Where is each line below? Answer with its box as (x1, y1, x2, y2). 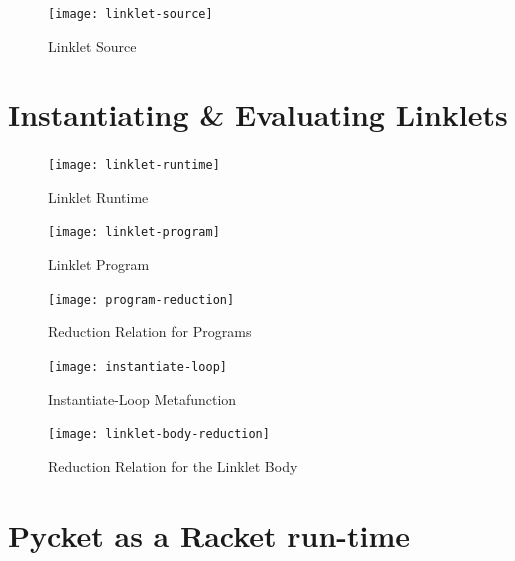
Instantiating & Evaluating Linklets (8, 94, 508, 135)
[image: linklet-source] (48, 7, 213, 21)
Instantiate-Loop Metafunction (48, 388, 237, 409)
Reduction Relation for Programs (48, 321, 252, 342)
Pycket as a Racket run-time (8, 514, 411, 555)
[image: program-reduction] (48, 292, 235, 307)
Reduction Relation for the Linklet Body (48, 455, 298, 476)
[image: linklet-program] (48, 225, 220, 240)
